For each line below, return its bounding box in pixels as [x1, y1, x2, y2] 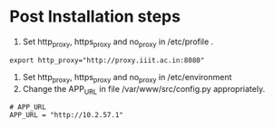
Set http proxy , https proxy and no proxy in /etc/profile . [22, 36, 214, 49]
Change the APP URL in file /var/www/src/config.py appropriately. [22, 83, 266, 96]
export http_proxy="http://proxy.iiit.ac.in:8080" [9, 56, 205, 65]
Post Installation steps [9, 6, 181, 27]
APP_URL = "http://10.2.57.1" [9, 111, 124, 120]
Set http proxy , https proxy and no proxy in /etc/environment [22, 71, 232, 85]
